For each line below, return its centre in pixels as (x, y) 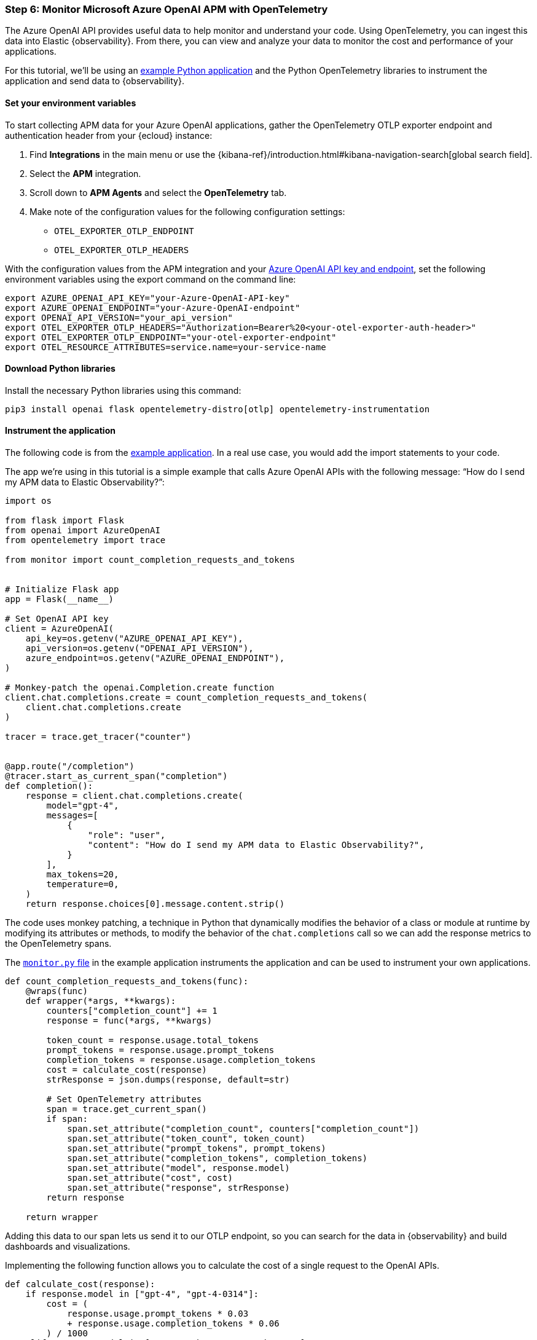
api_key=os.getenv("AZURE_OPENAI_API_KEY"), (134, 639)
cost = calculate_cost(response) (127, 1070)
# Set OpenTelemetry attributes (124, 1099)
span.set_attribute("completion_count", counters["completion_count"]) (243, 1129)
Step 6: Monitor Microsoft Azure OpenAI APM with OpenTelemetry (167, 9)
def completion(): (49, 786)
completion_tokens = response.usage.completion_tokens (181, 1060)
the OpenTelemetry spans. (58, 944)
